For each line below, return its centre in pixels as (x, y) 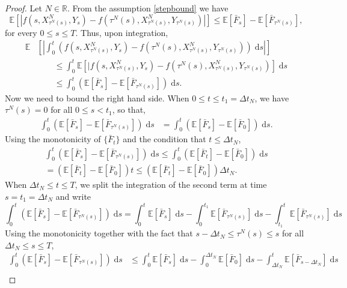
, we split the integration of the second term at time (171, 184)
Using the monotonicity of (53, 139)
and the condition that (164, 139)
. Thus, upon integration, (122, 32)
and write (73, 196)
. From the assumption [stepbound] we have (148, 8)
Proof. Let (23, 8)
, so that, (129, 109)
